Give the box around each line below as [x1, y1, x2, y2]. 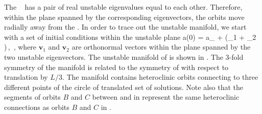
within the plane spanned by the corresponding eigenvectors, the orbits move [4, 11, 245, 22]
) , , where [4, 41, 37, 52]
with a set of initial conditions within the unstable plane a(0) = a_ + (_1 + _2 [4, 31, 256, 42]
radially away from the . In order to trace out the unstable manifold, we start [4, 21, 247, 32]
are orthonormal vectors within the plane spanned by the [72, 41, 251, 52]
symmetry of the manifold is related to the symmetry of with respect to [4, 61, 229, 72]
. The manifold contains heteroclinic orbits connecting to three [62, 72, 258, 82]
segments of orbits [4, 92, 61, 102]
